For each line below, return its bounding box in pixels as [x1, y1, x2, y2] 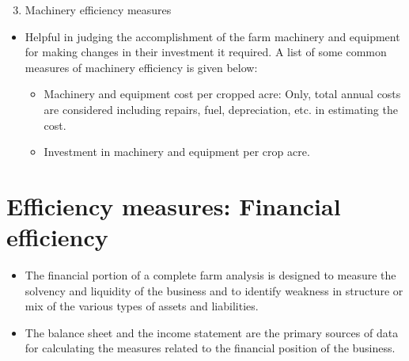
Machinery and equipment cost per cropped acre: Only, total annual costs [44, 85, 401, 102]
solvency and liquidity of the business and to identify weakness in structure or [25, 282, 403, 298]
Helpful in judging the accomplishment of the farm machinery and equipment [25, 28, 400, 44]
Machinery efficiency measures [25, 2, 172, 17]
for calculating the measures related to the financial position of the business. [25, 340, 396, 356]
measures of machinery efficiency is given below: [25, 59, 258, 75]
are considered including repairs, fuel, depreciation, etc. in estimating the [44, 101, 398, 117]
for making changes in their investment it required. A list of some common [25, 44, 387, 60]
